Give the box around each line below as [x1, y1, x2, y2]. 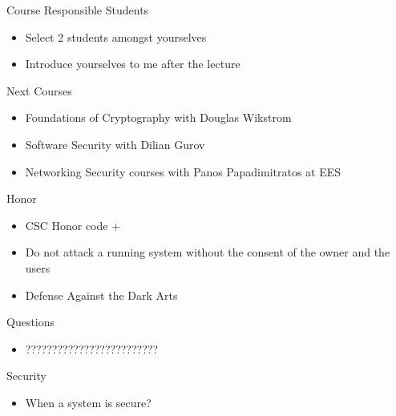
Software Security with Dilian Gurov [25, 135, 205, 152]
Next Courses [6, 82, 72, 99]
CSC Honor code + [25, 216, 121, 233]
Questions [6, 313, 55, 330]
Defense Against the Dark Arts [25, 286, 178, 303]
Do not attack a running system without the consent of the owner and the [25, 244, 390, 261]
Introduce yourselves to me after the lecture [25, 55, 240, 72]
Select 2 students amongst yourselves [25, 28, 207, 45]
